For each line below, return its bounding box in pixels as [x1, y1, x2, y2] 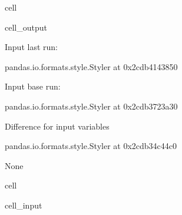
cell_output [5, 21, 47, 33]
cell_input [5, 199, 42, 211]
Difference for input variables [5, 120, 110, 132]
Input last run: [5, 41, 58, 53]
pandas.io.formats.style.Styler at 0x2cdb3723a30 [5, 100, 178, 112]
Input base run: [5, 80, 61, 92]
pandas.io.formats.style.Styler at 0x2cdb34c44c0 [5, 140, 177, 152]
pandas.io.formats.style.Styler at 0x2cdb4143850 [5, 60, 178, 72]
